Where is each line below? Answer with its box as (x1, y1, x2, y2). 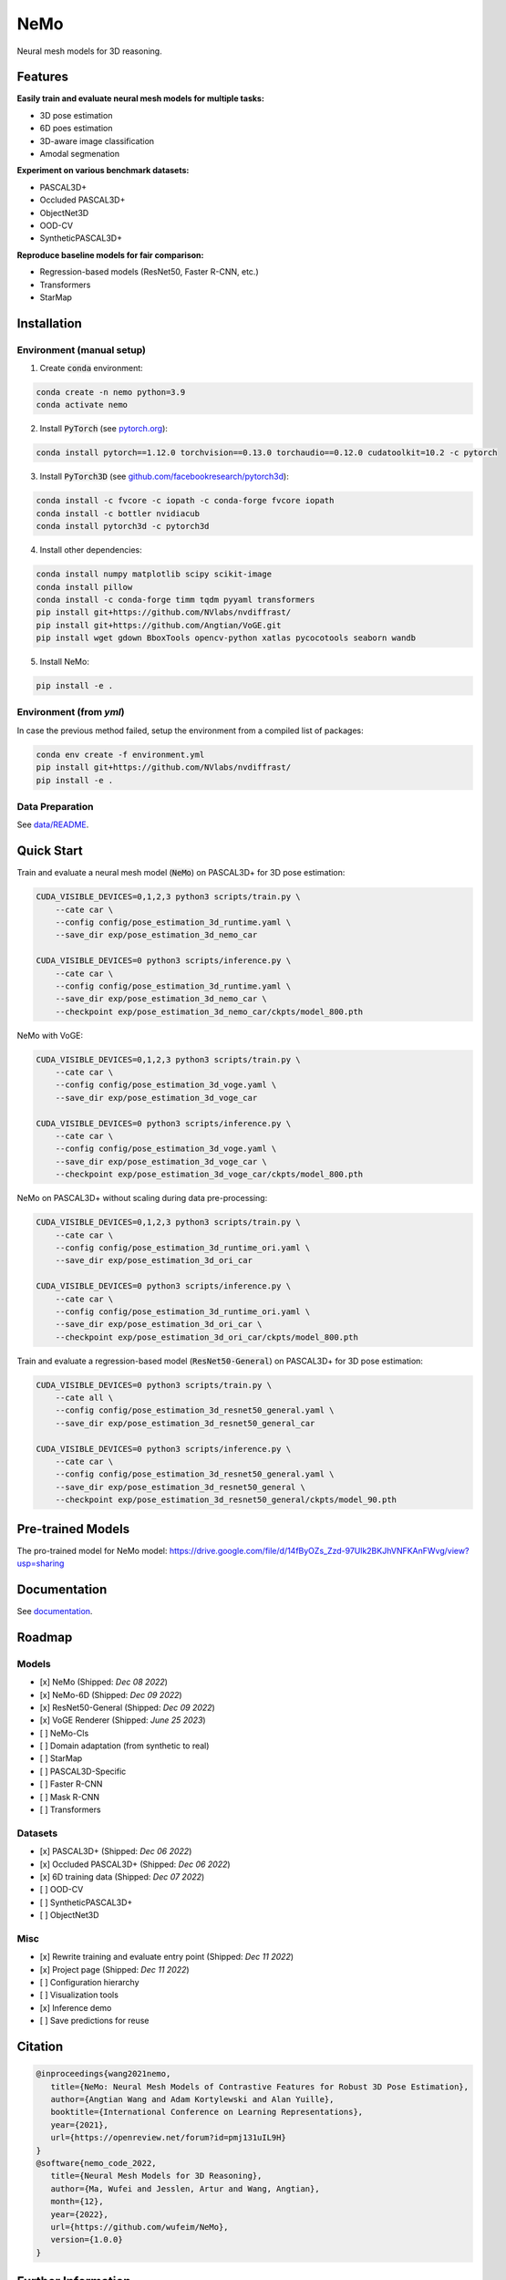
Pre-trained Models (16, 1521, 130, 1537)
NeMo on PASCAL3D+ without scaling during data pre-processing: (16, 1193, 268, 1204)
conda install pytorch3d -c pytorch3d (36, 521, 210, 532)
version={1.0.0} (50, 2234, 123, 2245)
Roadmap (16, 1629, 73, 1645)
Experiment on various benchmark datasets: (16, 165, 190, 176)
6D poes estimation (39, 123, 113, 134)
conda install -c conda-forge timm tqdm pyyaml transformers (36, 594, 315, 605)
